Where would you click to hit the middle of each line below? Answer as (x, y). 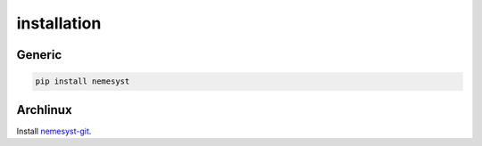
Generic (39, 55)
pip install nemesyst (83, 81)
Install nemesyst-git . (54, 131)
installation (59, 23)
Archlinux (44, 110)
